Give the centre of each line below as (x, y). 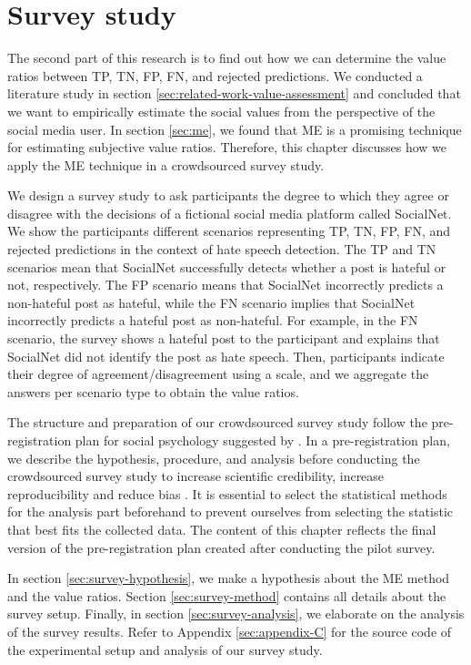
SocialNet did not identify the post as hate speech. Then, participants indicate (226, 356)
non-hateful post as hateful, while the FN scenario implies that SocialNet (211, 302)
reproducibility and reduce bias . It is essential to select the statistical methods (227, 493)
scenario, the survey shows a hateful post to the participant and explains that (224, 338)
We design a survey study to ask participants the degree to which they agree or (228, 195)
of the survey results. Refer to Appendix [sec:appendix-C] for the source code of (230, 631)
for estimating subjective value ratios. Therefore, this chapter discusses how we (227, 147)
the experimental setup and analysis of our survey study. (165, 649)
